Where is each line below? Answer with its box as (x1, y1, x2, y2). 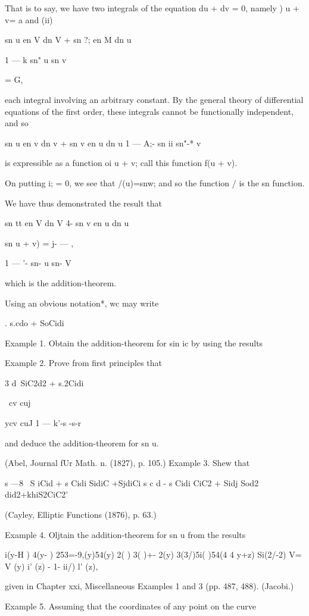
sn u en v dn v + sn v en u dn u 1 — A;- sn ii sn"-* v (5, 136, 201, 149)
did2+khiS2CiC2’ (5, 488, 68, 501)
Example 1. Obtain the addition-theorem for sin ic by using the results (5, 336, 263, 349)
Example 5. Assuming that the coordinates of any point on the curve (5, 600, 257, 612)
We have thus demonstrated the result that (5, 196, 162, 209)
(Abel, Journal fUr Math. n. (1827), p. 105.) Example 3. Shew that (5, 456, 250, 469)
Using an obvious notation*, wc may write (5, 296, 159, 309)
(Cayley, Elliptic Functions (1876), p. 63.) (5, 508, 157, 521)
